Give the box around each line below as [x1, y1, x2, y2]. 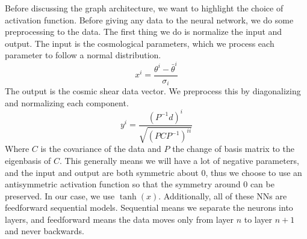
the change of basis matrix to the [172, 142, 294, 155]
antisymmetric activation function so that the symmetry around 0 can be [5, 178, 274, 190]
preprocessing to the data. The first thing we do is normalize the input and [5, 25, 282, 38]
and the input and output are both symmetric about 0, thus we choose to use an [5, 166, 302, 178]
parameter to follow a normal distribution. [5, 49, 161, 61]
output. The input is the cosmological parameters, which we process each [5, 37, 274, 49]
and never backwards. [5, 225, 84, 237]
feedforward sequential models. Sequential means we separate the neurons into [5, 201, 293, 214]
